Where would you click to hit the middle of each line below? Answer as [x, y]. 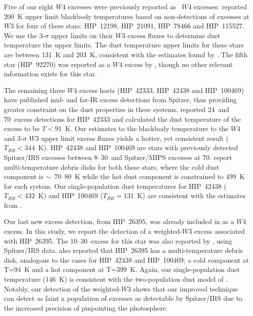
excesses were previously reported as [122, 6]
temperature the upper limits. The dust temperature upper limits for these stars [124, 45]
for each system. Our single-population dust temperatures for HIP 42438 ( [115, 186]
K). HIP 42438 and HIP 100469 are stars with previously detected [138, 147]
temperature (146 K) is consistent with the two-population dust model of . [116, 279]
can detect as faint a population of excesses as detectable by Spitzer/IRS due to [123, 298]
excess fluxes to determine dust [174, 35]
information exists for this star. [50, 74]
